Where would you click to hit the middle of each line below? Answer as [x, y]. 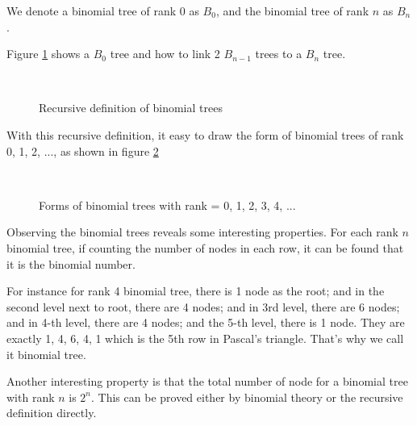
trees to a [279, 54]
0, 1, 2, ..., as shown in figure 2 [83, 150]
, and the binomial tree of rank [292, 10]
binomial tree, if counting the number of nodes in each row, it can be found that [205, 247]
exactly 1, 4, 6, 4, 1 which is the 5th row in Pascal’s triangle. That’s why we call [205, 338]
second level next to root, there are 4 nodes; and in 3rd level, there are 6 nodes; [203, 306]
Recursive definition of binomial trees [131, 108]
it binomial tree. [46, 354]
